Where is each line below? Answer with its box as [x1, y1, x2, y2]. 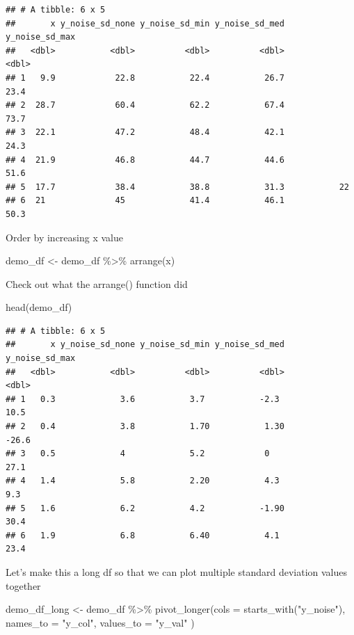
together [6, 578, 41, 593]
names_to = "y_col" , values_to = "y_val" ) [6, 615, 195, 629]
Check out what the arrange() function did [6, 276, 188, 291]
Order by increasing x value [6, 230, 123, 244]
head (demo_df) [6, 300, 72, 314]
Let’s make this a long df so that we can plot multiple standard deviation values [6, 564, 347, 579]
